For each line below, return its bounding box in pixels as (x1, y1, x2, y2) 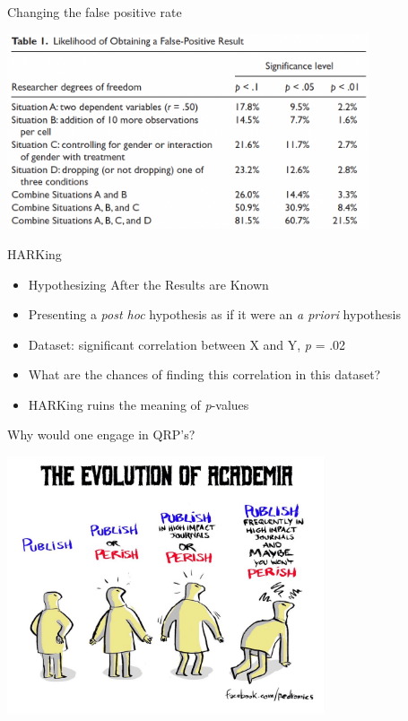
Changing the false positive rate (7, 3, 182, 21)
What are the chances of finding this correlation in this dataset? (28, 365, 381, 384)
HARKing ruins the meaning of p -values (28, 395, 249, 413)
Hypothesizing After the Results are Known (28, 274, 269, 293)
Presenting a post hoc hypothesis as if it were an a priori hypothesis (28, 305, 401, 324)
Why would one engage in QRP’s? (7, 425, 195, 444)
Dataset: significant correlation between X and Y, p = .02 (28, 334, 346, 353)
